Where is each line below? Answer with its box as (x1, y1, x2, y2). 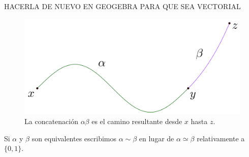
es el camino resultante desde (91, 116, 182, 127)
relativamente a (197, 133, 245, 143)
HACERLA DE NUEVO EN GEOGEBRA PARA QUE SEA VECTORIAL (4, 1, 241, 11)
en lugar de (139, 133, 174, 143)
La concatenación (24, 116, 78, 127)
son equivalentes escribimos (32, 133, 117, 143)
